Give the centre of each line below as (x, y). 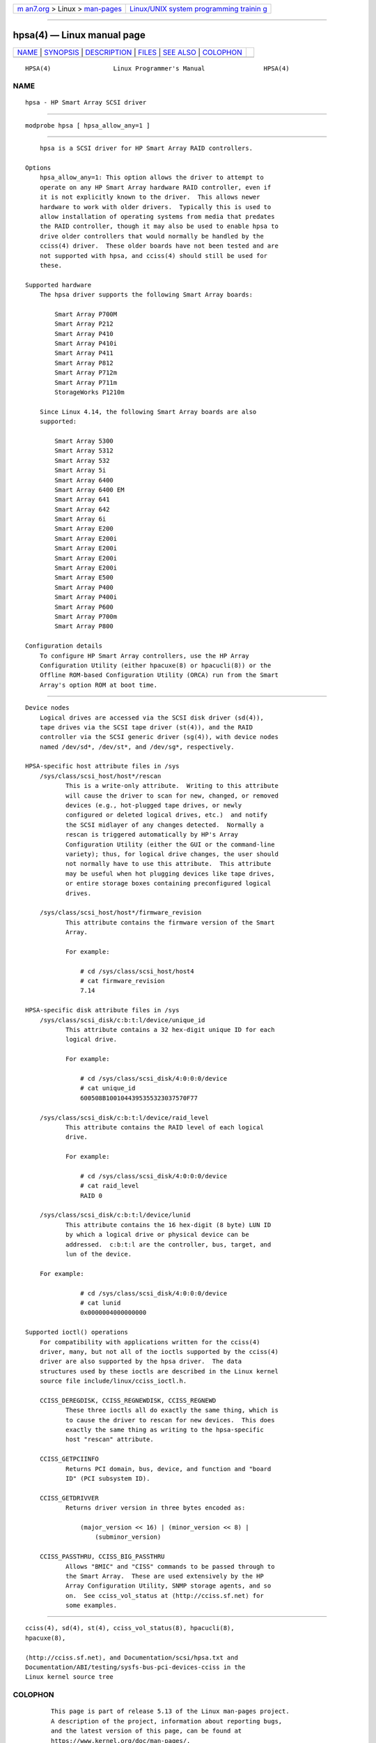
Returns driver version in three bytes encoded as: (155, 1508)
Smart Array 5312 (84, 451)
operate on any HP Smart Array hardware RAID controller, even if (155, 187)
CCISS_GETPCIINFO (69, 1459)
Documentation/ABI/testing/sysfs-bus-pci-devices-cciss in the (135, 1667)
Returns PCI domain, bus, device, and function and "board (168, 1469)
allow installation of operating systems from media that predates (157, 216)
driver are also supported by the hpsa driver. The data (141, 1362)
